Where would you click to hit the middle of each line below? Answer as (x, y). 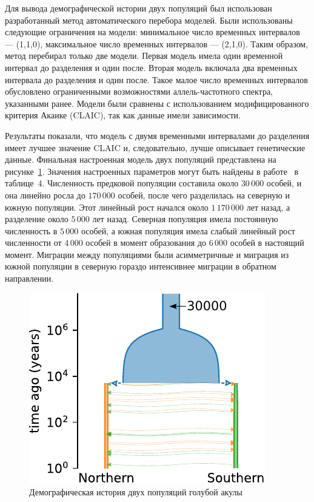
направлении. (29, 278)
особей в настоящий (267, 243)
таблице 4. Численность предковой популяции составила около (122, 183)
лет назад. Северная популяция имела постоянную (185, 219)
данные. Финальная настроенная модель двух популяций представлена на (141, 159)
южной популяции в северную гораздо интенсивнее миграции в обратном (141, 266)
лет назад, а (268, 207)
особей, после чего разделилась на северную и (204, 195)
